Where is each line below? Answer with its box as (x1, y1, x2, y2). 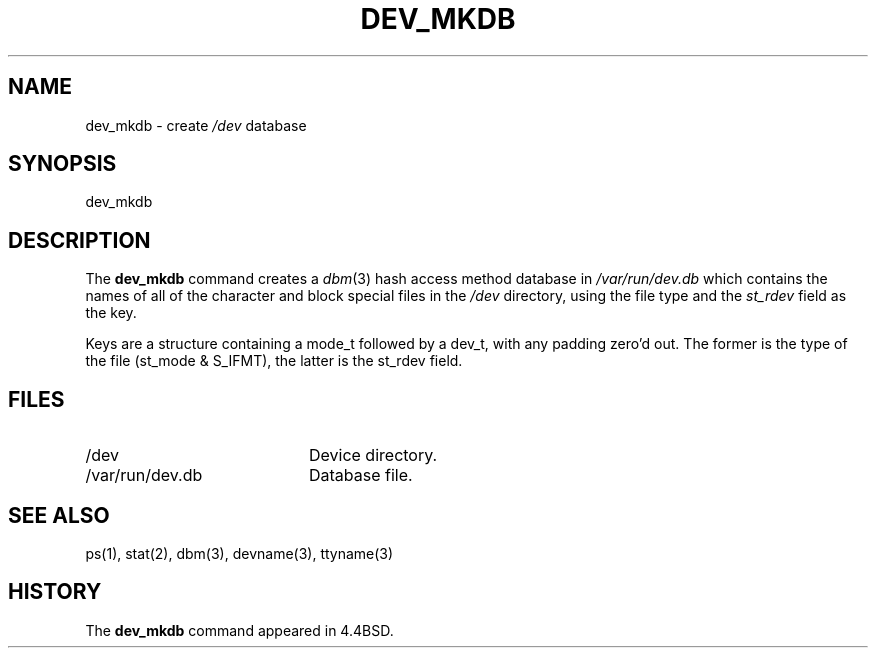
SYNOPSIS (8, 151, 117, 177)
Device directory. (308, 445, 438, 466)
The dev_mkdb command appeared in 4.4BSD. (85, 621, 394, 639)
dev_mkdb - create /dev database (85, 116, 307, 134)
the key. (85, 304, 137, 322)
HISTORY (8, 579, 102, 605)
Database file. (308, 465, 413, 486)
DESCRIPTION (8, 227, 151, 253)
